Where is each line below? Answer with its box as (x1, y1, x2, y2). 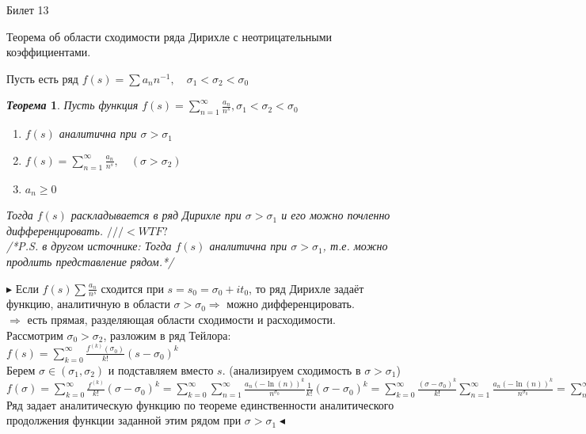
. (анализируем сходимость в (222, 361, 361, 378)
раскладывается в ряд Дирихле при (70, 207, 242, 223)
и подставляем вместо (108, 361, 214, 378)
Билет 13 (6, 2, 49, 17)
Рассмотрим (6, 326, 63, 343)
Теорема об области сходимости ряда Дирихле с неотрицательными (6, 28, 333, 44)
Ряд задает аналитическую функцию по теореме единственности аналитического (6, 396, 394, 413)
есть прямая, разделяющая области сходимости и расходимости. (27, 310, 336, 327)
